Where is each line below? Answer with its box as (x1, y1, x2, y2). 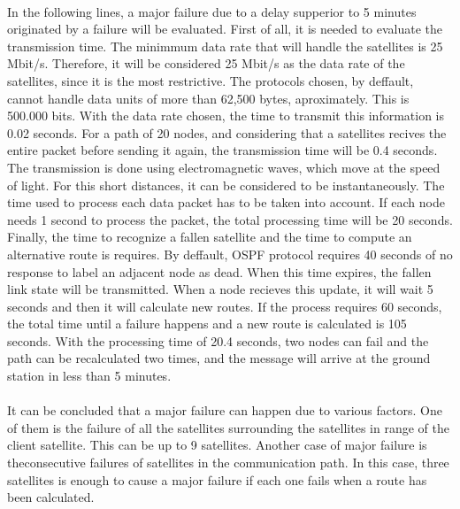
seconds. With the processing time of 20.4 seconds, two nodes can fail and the (7, 331, 429, 350)
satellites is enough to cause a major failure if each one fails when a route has (7, 470, 427, 489)
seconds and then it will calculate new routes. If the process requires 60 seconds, (7, 297, 442, 315)
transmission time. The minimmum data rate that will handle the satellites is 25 (7, 36, 443, 55)
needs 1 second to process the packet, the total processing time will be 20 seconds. (7, 210, 453, 228)
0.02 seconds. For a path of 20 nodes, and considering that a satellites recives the (7, 123, 447, 142)
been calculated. (7, 488, 95, 506)
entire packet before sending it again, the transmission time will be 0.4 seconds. (7, 141, 438, 159)
